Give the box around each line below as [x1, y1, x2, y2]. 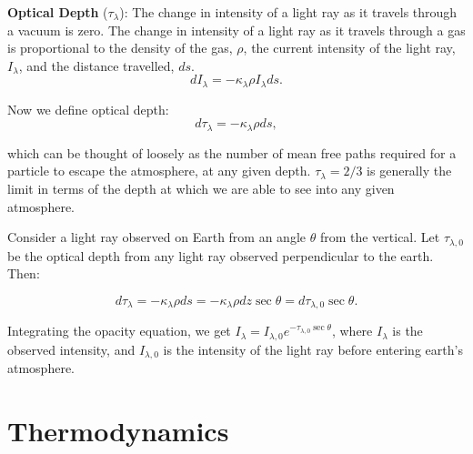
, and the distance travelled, [18, 55, 175, 75]
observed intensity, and [7, 339, 136, 358]
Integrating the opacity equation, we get [7, 321, 231, 340]
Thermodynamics [7, 412, 229, 449]
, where [331, 321, 373, 340]
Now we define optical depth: [7, 99, 169, 118]
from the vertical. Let [319, 227, 440, 247]
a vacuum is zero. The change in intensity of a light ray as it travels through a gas [7, 20, 466, 39]
